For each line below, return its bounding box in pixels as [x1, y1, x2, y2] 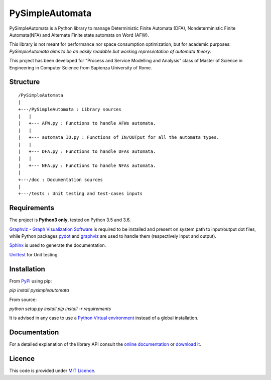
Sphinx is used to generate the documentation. [9, 242, 106, 248]
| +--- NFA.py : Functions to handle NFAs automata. [18, 162, 156, 168]
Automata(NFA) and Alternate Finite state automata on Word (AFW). [9, 32, 149, 38]
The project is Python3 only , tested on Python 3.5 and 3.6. [9, 217, 131, 223]
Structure [9, 78, 40, 86]
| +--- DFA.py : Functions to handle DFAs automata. [18, 149, 156, 154]
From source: [9, 297, 37, 303]
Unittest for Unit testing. [9, 251, 59, 257]
